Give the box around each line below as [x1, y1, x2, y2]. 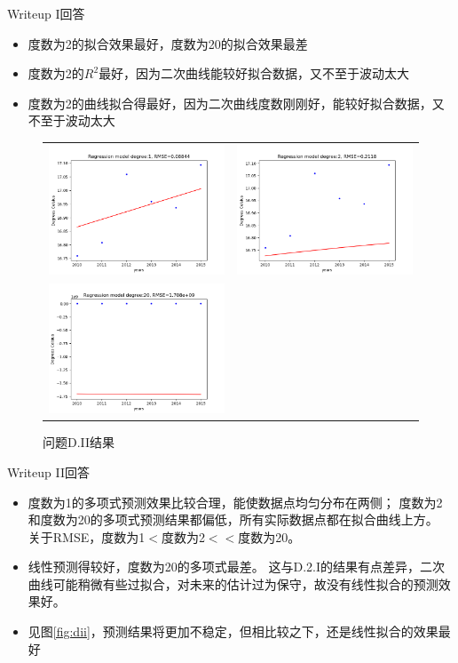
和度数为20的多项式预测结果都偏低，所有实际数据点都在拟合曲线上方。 [28, 510, 438, 529]
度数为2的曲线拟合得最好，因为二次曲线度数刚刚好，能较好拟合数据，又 [28, 93, 445, 112]
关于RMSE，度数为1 [28, 527, 146, 546]
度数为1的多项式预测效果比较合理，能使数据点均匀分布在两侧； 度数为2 [28, 492, 443, 511]
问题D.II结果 [43, 433, 115, 451]
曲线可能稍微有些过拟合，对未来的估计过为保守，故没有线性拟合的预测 [28, 574, 438, 593]
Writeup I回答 [7, 4, 85, 22]
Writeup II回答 [7, 462, 91, 481]
